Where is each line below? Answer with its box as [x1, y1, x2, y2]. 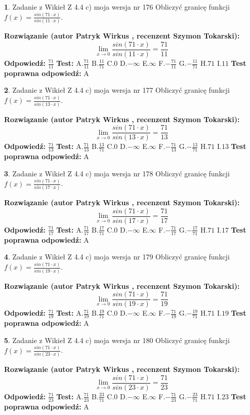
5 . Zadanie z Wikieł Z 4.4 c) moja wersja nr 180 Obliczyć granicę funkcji [4, 334, 230, 345]
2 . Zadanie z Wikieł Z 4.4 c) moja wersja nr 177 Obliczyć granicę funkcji [4, 85, 230, 95]
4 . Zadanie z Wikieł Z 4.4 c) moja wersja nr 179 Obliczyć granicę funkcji [4, 251, 230, 262]
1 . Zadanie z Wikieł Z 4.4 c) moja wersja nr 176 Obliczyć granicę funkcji [4, 2, 230, 12]
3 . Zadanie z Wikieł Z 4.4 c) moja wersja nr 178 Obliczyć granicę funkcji [4, 168, 230, 178]
